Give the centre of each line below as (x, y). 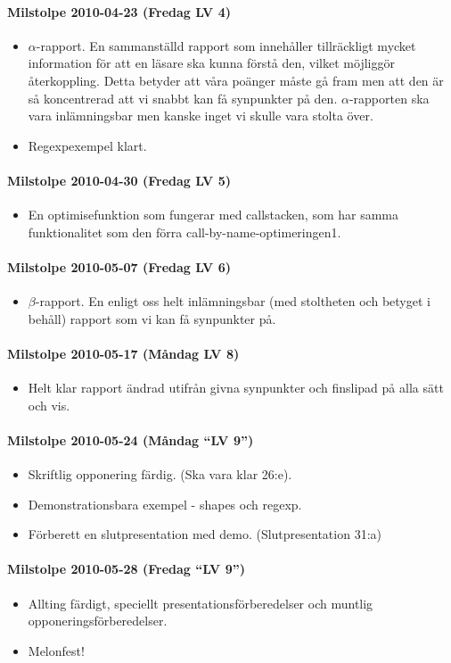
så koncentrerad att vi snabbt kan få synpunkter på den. (183, 98)
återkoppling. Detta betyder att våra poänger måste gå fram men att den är (236, 80)
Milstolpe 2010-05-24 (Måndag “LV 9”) (131, 439)
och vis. (49, 405)
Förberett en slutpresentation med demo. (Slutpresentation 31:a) (205, 534)
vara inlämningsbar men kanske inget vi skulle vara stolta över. (201, 116)
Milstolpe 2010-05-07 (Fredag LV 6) (119, 266)
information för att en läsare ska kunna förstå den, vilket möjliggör (211, 63)
